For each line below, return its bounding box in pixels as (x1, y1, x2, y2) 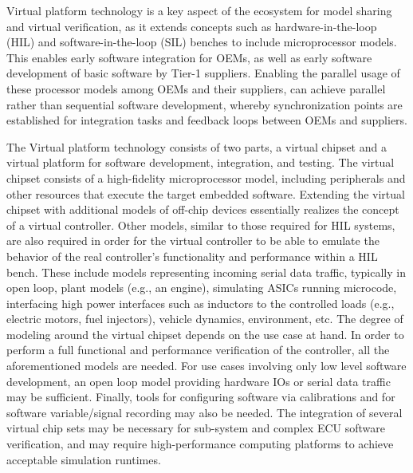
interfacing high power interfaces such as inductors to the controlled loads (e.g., (6, 294, 395, 311)
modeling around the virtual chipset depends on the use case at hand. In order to (6, 325, 404, 342)
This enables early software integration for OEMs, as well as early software (6, 49, 372, 65)
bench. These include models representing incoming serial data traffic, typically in (6, 263, 406, 280)
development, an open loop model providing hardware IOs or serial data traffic (6, 372, 391, 389)
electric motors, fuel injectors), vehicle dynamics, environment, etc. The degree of (6, 310, 403, 327)
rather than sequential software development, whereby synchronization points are (6, 96, 403, 112)
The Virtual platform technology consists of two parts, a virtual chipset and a (6, 138, 387, 155)
